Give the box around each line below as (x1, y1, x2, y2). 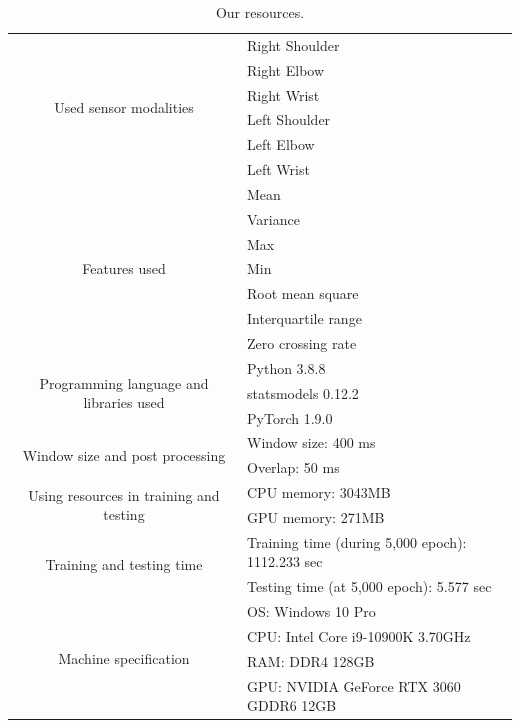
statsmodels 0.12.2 (247, 382, 359, 403)
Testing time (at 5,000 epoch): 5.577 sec (247, 576, 492, 597)
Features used (82, 258, 166, 279)
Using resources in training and (28, 484, 220, 505)
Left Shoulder (247, 109, 331, 130)
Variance (247, 208, 300, 229)
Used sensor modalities (54, 96, 194, 117)
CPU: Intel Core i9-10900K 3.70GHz (247, 625, 471, 646)
